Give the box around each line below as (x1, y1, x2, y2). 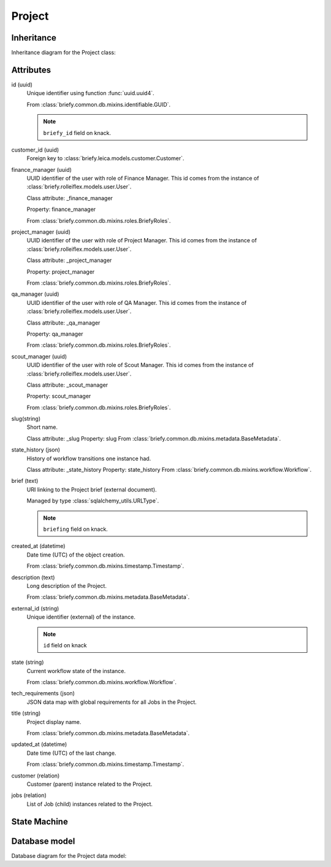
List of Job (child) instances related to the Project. (26, 800, 153, 807)
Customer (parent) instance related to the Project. (26, 780, 153, 788)
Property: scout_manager (26, 393, 91, 400)
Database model (11, 836, 75, 846)
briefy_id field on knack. (43, 129, 112, 136)
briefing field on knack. (43, 525, 108, 533)
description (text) (11, 574, 55, 581)
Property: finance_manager (26, 206, 96, 213)
